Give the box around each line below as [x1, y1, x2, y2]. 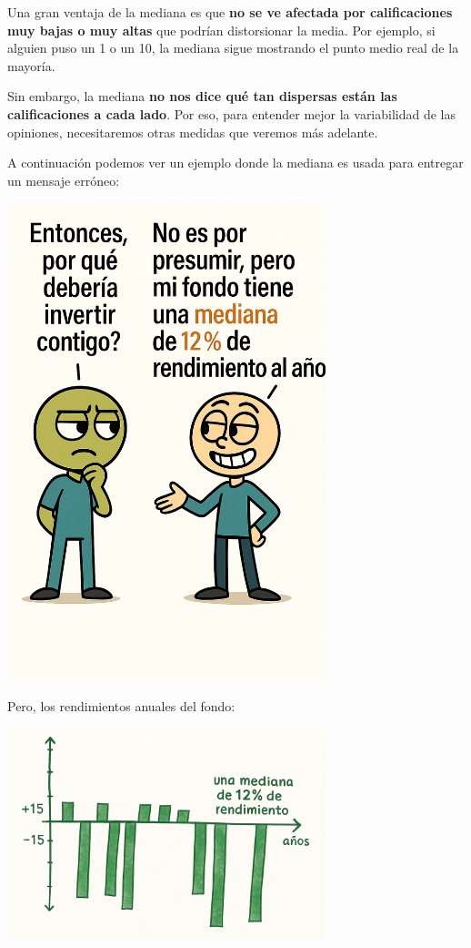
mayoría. [7, 56, 55, 75]
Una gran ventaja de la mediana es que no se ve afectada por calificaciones [7, 3, 453, 21]
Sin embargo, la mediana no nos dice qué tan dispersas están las [7, 87, 397, 106]
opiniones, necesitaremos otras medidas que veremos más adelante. [7, 122, 378, 141]
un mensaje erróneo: [7, 170, 120, 189]
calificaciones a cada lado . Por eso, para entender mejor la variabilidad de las [7, 104, 456, 123]
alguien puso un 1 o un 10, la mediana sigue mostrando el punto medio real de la [7, 38, 459, 57]
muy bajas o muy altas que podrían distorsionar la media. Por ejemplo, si [7, 20, 436, 39]
